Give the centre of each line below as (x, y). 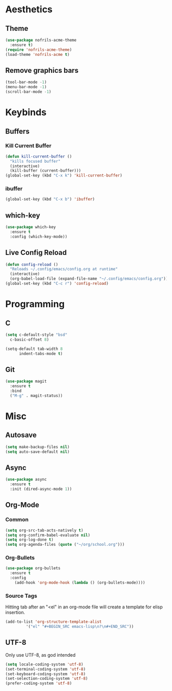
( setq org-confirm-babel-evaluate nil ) (48, 535)
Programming (35, 304)
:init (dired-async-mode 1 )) (41, 489)
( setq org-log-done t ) (29, 540)
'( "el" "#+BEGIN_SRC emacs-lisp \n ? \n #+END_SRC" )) (80, 627)
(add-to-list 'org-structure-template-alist (53, 622)
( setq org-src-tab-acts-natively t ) (44, 530)
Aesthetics (29, 9)
